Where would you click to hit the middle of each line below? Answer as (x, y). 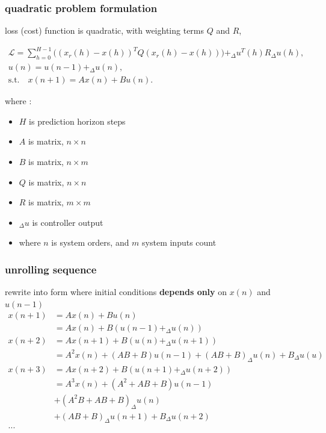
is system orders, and (90, 242)
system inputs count (179, 242)
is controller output (68, 222)
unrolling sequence (51, 269)
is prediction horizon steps (77, 121)
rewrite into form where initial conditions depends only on (116, 292)
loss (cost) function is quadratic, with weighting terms (105, 30)
